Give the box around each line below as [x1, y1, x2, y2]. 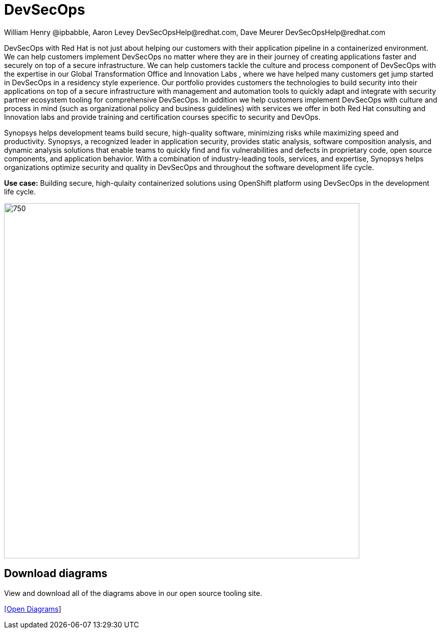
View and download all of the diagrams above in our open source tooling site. [4, 588, 262, 597]
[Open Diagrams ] [4, 604, 61, 613]
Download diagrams [4, 567, 108, 580]
